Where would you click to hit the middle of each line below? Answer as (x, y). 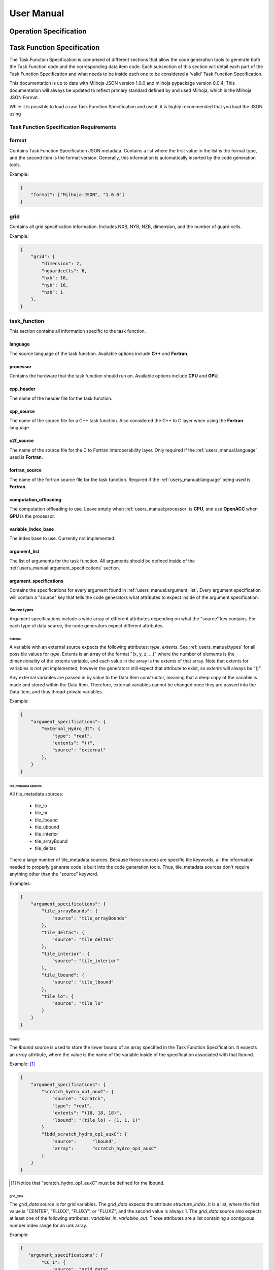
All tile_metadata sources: (36, 794)
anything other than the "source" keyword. (54, 874)
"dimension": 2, (62, 264)
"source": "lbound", (84, 1141)
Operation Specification (48, 31)
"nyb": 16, (55, 285)
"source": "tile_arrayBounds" (90, 918)
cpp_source (22, 411)
